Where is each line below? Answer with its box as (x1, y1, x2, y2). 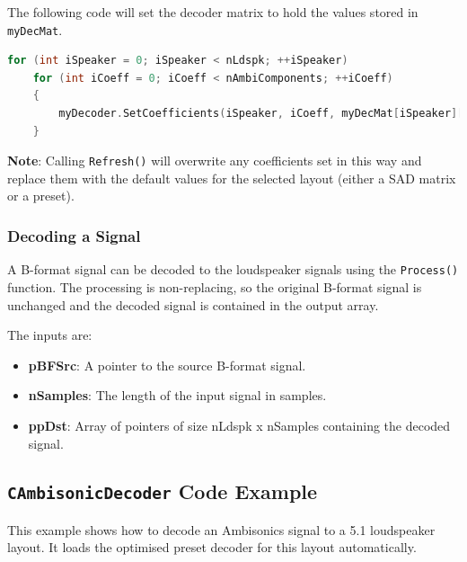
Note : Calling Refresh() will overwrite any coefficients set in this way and (7, 151, 422, 170)
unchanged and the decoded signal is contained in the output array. (7, 295, 379, 314)
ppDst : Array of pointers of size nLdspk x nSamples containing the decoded (28, 415, 451, 434)
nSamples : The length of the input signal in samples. (28, 386, 327, 405)
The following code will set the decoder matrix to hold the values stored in (7, 3, 419, 21)
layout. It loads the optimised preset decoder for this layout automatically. (7, 538, 417, 557)
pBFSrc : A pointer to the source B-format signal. (28, 355, 306, 374)
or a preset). (7, 186, 75, 205)
